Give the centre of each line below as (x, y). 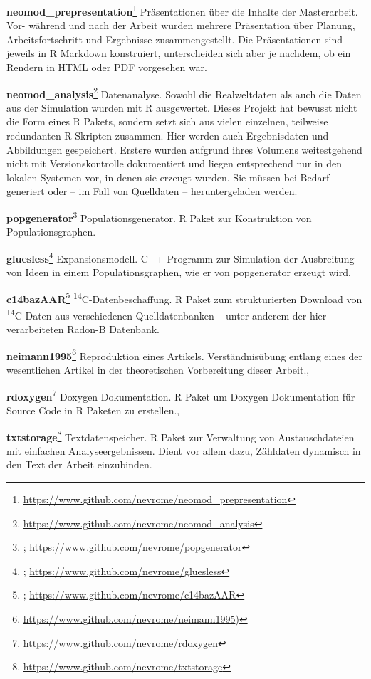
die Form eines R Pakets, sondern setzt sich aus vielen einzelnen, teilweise (167, 121)
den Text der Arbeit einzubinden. (79, 464)
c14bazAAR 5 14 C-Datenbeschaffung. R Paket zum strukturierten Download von (184, 298)
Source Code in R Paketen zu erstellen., (93, 410)
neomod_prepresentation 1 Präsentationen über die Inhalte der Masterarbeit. (182, 10)
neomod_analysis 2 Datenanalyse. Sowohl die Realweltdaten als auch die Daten (184, 93)
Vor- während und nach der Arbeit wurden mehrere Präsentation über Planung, (181, 25)
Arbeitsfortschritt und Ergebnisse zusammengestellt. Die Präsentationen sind (174, 39)
